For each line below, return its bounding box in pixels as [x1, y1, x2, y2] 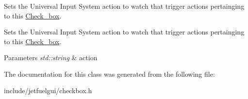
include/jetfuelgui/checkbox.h [4, 85, 92, 95]
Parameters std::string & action [4, 52, 98, 63]
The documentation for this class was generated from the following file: [4, 68, 215, 79]
